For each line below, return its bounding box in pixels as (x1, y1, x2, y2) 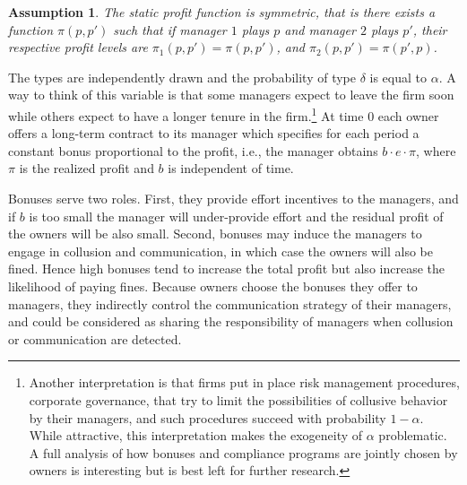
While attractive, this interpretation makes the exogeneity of (29, 426, 363, 445)
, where (415, 141, 456, 160)
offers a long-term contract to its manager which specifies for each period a (8, 124, 419, 143)
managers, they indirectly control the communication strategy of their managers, (8, 294, 452, 313)
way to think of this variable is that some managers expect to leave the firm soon (8, 85, 454, 104)
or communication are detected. (8, 329, 182, 348)
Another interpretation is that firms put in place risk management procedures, (29, 373, 460, 392)
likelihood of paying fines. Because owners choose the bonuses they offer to (8, 276, 418, 295)
